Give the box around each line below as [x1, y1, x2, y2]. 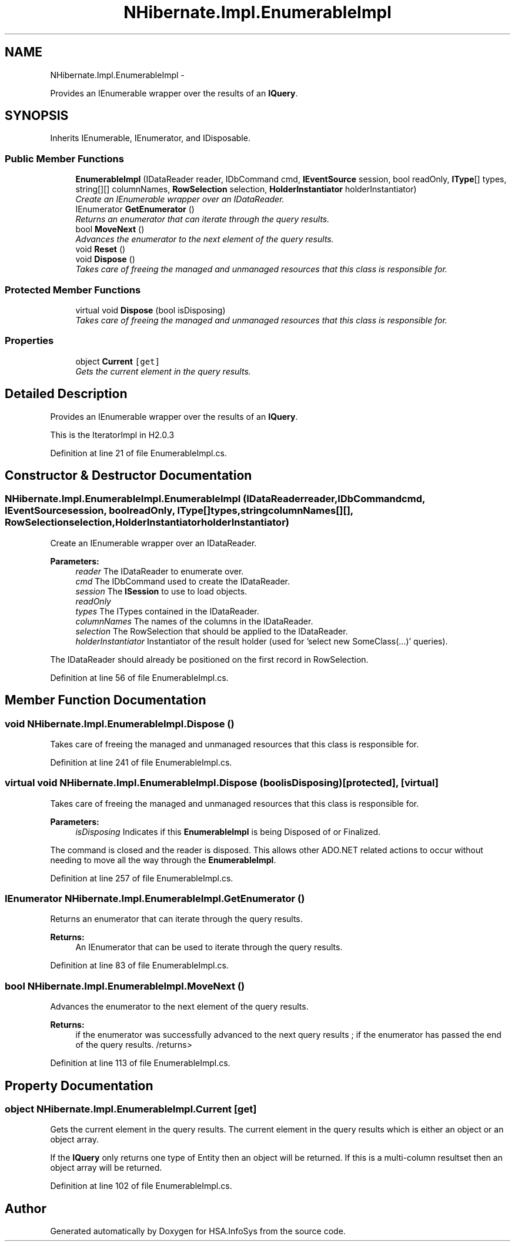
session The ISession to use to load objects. [75, 586, 248, 596]
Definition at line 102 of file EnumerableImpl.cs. [50, 1181, 232, 1191]
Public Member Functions [5, 152, 124, 165]
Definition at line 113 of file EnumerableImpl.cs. [50, 1058, 230, 1068]
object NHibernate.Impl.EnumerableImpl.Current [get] [5, 1103, 257, 1115]
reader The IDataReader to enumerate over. [75, 566, 244, 576]
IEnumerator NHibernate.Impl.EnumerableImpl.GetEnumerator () [5, 893, 305, 905]
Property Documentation [5, 1078, 153, 1093]
